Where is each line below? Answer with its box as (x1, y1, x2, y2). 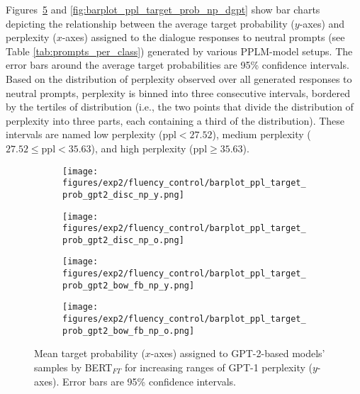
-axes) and (299, 16, 345, 30)
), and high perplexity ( (91, 140, 193, 155)
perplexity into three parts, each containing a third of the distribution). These (6, 113, 345, 128)
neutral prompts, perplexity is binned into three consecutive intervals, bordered (6, 85, 350, 100)
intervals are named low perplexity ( (6, 127, 163, 142)
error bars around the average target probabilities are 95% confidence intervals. (6, 57, 349, 72)
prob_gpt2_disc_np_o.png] (62, 235, 184, 245)
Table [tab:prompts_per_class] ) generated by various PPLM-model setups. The (6, 43, 353, 58)
